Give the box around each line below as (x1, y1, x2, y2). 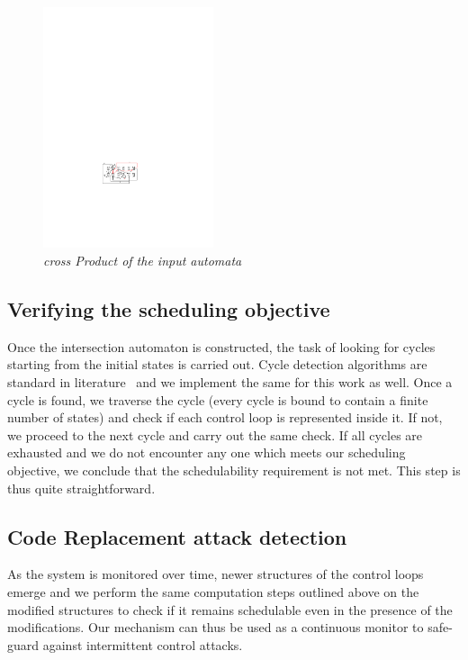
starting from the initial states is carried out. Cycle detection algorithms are (7, 355, 427, 374)
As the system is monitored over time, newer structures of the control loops (7, 565, 424, 583)
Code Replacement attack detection (7, 522, 347, 550)
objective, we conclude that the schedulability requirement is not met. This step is (7, 460, 461, 479)
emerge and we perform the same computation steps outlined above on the (7, 582, 419, 601)
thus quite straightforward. (7, 478, 156, 497)
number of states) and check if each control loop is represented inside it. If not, (7, 408, 443, 427)
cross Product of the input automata (43, 250, 242, 269)
